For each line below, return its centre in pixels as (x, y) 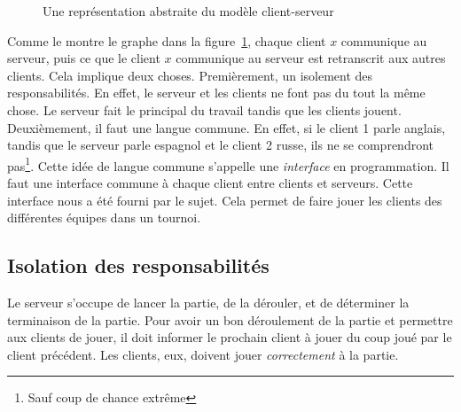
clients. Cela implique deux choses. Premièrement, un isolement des (190, 75)
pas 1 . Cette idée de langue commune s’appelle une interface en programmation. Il (228, 164)
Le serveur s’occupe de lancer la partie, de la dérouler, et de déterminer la (208, 302)
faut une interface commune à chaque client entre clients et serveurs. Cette (210, 183)
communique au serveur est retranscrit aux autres (311, 58)
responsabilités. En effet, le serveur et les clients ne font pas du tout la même (216, 93)
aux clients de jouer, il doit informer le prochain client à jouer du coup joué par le (230, 337)
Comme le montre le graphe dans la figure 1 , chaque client (167, 40)
